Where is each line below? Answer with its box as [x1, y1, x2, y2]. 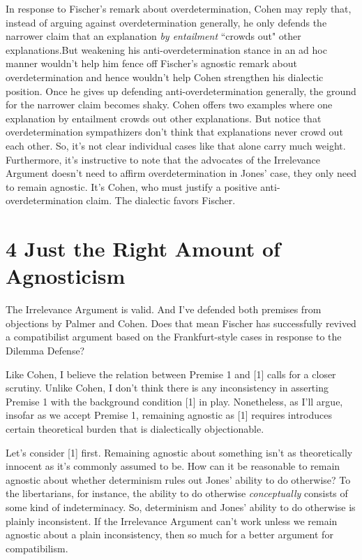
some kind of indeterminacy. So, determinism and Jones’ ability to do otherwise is [6, 499, 356, 514]
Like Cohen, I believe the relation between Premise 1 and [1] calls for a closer [6, 366, 336, 381]
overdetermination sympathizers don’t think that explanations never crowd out [6, 124, 343, 139]
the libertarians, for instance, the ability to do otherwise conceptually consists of [6, 486, 348, 501]
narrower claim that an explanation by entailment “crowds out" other [6, 29, 301, 43]
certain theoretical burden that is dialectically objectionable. [6, 421, 264, 436]
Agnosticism [6, 261, 126, 290]
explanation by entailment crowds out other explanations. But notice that [6, 110, 322, 125]
